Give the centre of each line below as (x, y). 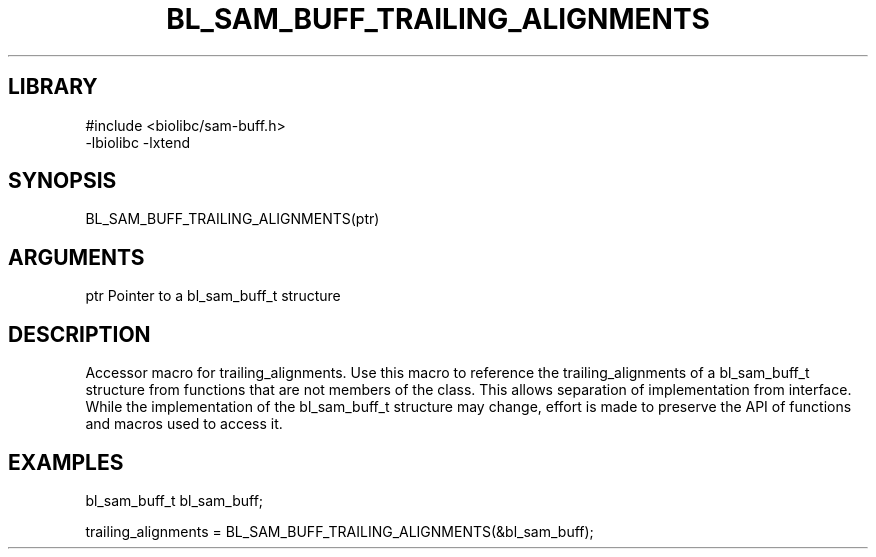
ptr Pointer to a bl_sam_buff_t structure (213, 296)
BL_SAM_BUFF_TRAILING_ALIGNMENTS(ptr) (232, 219)
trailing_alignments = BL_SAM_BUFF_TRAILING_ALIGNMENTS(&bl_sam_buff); (339, 531)
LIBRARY (53, 87)
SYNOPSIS (62, 181)
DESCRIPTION (79, 334)
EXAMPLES (66, 462)
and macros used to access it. (184, 424)
